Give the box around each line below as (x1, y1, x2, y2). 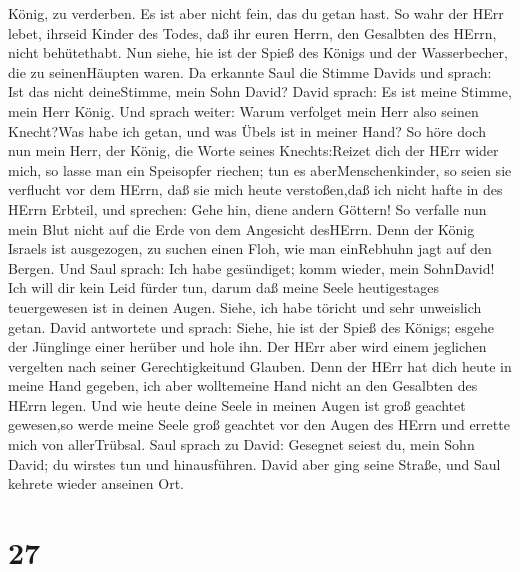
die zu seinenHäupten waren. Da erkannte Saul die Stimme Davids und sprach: (8, 61, 492, 82)
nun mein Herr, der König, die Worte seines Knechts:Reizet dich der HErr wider (8, 140, 499, 161)
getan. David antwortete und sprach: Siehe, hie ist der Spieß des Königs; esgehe (8, 316, 495, 337)
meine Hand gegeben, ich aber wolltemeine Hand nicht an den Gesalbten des (8, 375, 478, 396)
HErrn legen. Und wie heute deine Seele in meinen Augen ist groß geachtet (8, 394, 466, 415)
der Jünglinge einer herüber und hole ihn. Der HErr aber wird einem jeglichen (8, 336, 487, 357)
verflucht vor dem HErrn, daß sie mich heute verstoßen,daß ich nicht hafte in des (8, 179, 503, 200)
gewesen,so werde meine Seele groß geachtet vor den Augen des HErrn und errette (8, 414, 510, 435)
